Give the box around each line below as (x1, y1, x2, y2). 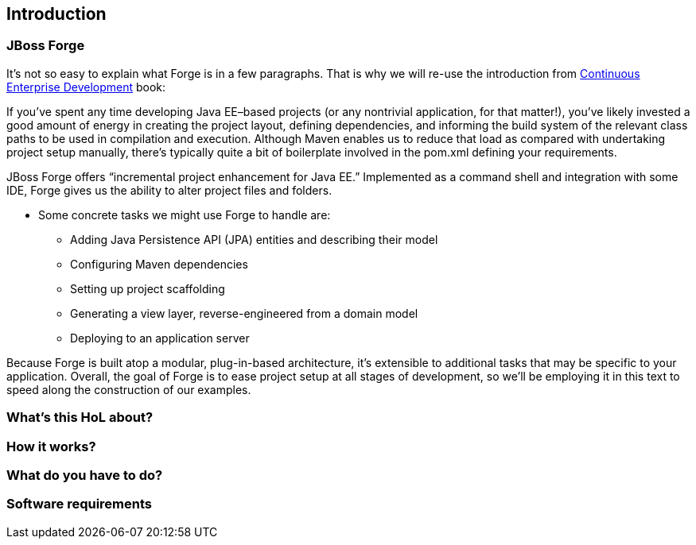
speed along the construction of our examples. (6, 382, 251, 396)
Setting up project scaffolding (70, 281, 225, 296)
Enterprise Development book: (6, 79, 166, 94)
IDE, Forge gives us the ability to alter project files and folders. (6, 183, 332, 197)
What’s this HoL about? (6, 409, 154, 426)
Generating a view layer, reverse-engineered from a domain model (70, 306, 418, 320)
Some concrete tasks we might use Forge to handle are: (38, 207, 331, 222)
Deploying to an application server (70, 330, 250, 345)
